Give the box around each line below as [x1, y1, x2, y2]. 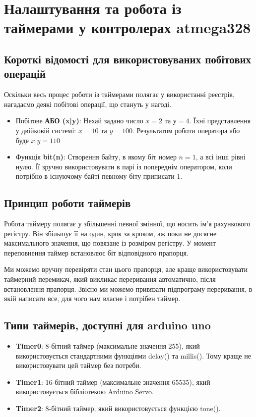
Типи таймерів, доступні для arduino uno [4, 317, 211, 333]
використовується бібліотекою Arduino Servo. [15, 386, 154, 397]
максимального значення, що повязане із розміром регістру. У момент [4, 238, 216, 248]
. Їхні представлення [189, 115, 251, 126]
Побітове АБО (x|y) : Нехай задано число [15, 115, 143, 126]
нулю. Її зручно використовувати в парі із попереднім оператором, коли [15, 161, 232, 171]
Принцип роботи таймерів [4, 195, 131, 210]
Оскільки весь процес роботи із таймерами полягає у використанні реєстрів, [4, 89, 235, 100]
